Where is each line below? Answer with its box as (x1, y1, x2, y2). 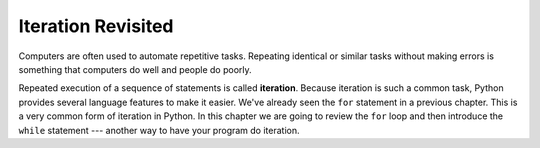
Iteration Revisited (18, 15, 174, 37)
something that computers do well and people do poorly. (18, 63, 252, 75)
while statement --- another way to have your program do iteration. (18, 124, 300, 136)
